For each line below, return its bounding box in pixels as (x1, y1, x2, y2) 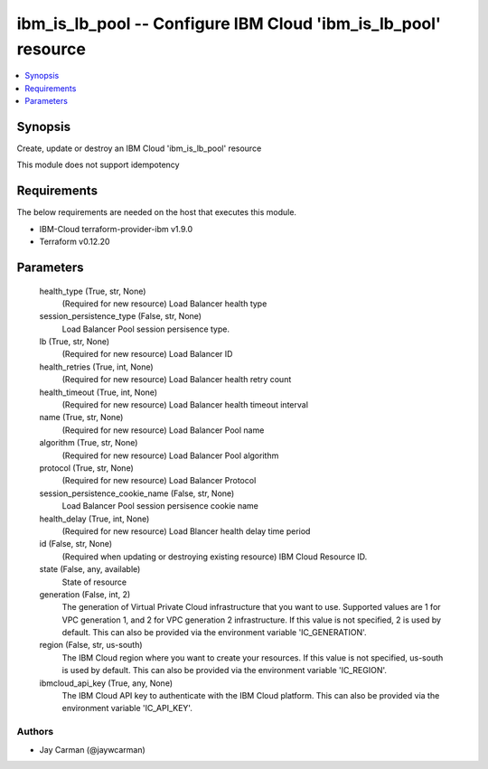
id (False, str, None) (39, 539, 113, 549)
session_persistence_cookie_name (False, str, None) (39, 488, 235, 499)
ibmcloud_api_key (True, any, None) (39, 678, 174, 689)
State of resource (61, 577, 127, 587)
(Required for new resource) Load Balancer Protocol (61, 475, 257, 486)
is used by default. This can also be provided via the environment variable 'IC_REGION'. (61, 665, 388, 676)
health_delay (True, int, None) (39, 513, 150, 524)
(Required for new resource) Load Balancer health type (61, 298, 267, 309)
